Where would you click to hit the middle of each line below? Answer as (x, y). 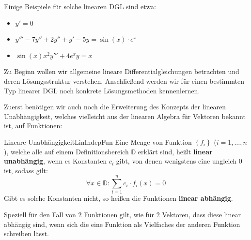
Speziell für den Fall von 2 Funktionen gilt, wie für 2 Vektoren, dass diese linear (122, 215)
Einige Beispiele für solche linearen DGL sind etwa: (80, 6)
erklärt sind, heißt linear (175, 151)
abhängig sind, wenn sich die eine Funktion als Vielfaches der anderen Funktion (122, 224)
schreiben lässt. (26, 233)
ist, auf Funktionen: (33, 126)
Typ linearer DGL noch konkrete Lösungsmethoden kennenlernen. (102, 90)
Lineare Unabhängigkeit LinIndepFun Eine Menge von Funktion (98, 142)
